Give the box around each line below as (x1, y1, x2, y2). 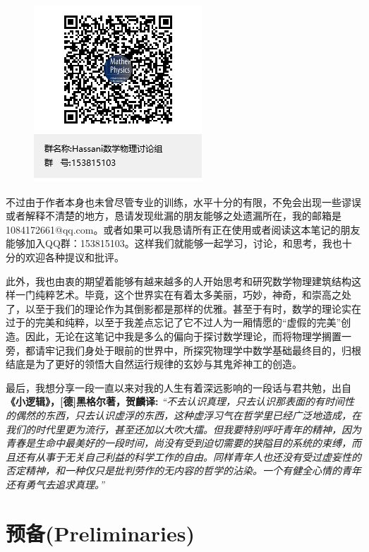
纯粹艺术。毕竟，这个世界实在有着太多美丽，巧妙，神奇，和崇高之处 (35, 287, 351, 302)
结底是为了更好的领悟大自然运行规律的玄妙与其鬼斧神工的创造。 (6, 356, 302, 371)
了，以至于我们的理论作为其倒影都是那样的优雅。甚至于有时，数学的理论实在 (6, 301, 361, 316)
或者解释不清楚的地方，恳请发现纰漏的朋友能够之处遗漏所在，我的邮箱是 (6, 208, 341, 223)
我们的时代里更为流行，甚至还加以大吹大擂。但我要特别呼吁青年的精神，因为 (6, 421, 361, 436)
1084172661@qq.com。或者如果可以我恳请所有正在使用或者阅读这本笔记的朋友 (6, 222, 361, 236)
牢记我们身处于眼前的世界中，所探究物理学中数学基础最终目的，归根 (44, 342, 361, 357)
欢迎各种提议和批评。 (25, 249, 124, 264)
